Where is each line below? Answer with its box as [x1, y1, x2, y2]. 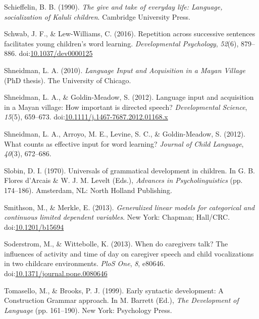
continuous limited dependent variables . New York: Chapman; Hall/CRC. [4, 212, 230, 222]
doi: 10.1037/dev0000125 [19, 48, 93, 58]
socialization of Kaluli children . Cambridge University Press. [4, 11, 190, 22]
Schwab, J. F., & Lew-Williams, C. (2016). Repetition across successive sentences [4, 28, 255, 39]
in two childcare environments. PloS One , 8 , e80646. [4, 258, 166, 269]
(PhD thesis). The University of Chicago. [4, 75, 131, 85]
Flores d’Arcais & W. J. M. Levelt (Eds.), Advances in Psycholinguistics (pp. [4, 175, 243, 185]
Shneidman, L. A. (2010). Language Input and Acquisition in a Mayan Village [4, 65, 245, 75]
